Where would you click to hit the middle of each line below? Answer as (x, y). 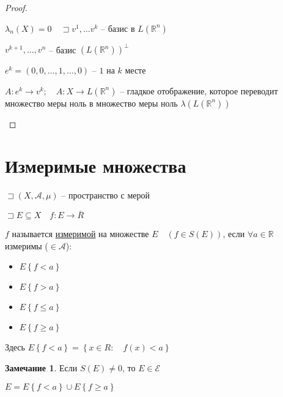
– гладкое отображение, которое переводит (199, 90)
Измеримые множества (96, 166)
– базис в (118, 28)
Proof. (16, 7)
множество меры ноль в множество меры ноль (91, 103)
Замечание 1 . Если (41, 368)
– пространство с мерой (105, 195)
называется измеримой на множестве (80, 234)
